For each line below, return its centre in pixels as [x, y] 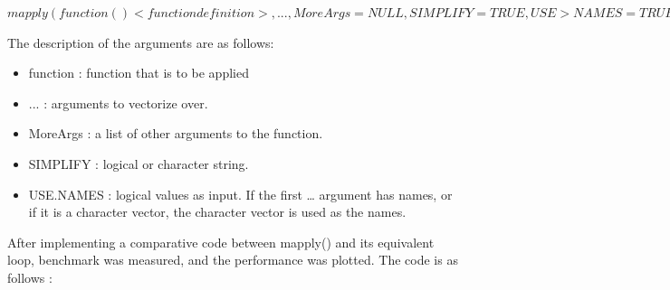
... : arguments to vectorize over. [118, 103]
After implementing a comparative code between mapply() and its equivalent [221, 242]
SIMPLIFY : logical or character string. [139, 163]
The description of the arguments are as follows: [141, 42]
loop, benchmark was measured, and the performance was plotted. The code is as [233, 260]
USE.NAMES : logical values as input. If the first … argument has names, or [240, 194]
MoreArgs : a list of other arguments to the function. [176, 133]
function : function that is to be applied [139, 73]
